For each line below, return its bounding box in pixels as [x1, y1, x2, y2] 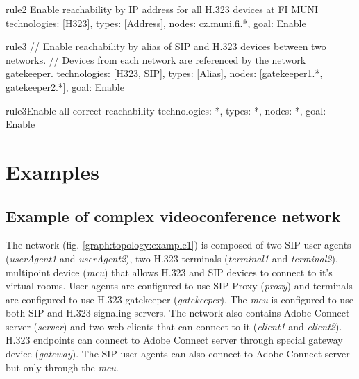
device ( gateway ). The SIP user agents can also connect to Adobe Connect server [6, 346, 350, 361]
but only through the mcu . [6, 360, 119, 374]
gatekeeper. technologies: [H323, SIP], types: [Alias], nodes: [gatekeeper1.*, [6, 66, 323, 81]
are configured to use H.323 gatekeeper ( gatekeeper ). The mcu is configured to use [6, 292, 353, 306]
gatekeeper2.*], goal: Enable [6, 79, 124, 94]
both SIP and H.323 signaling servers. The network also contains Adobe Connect [6, 305, 350, 320]
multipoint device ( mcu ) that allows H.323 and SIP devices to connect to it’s [6, 264, 333, 279]
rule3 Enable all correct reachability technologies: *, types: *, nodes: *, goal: [6, 103, 326, 117]
